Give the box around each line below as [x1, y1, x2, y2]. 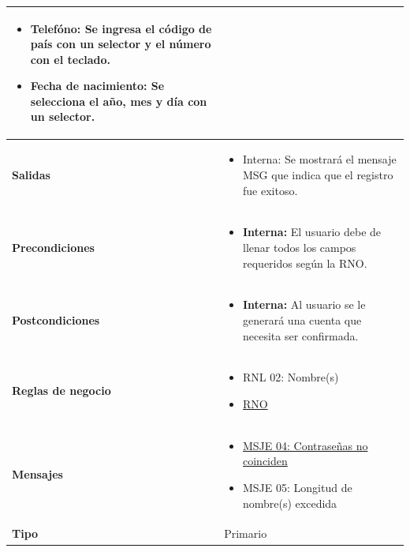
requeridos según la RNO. [243, 254, 367, 271]
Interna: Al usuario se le [243, 296, 366, 313]
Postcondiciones [12, 311, 100, 328]
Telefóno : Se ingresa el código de [30, 20, 212, 36]
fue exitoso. [243, 182, 298, 198]
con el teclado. [30, 51, 111, 67]
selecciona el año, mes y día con [30, 92, 207, 109]
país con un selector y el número [30, 36, 211, 52]
